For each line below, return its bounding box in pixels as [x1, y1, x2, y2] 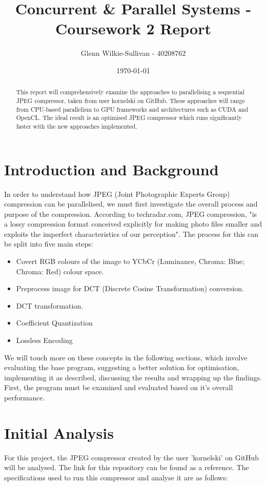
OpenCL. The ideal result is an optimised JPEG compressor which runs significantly [16, 113, 242, 122]
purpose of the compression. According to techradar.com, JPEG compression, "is [4, 208, 257, 219]
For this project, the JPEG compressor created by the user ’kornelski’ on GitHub [4, 452, 259, 462]
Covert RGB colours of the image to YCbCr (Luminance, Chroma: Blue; [16, 256, 244, 267]
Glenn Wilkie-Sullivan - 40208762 [80, 48, 186, 58]
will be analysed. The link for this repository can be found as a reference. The [4, 462, 249, 473]
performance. [4, 392, 45, 403]
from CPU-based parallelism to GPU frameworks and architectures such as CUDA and [16, 105, 249, 113]
